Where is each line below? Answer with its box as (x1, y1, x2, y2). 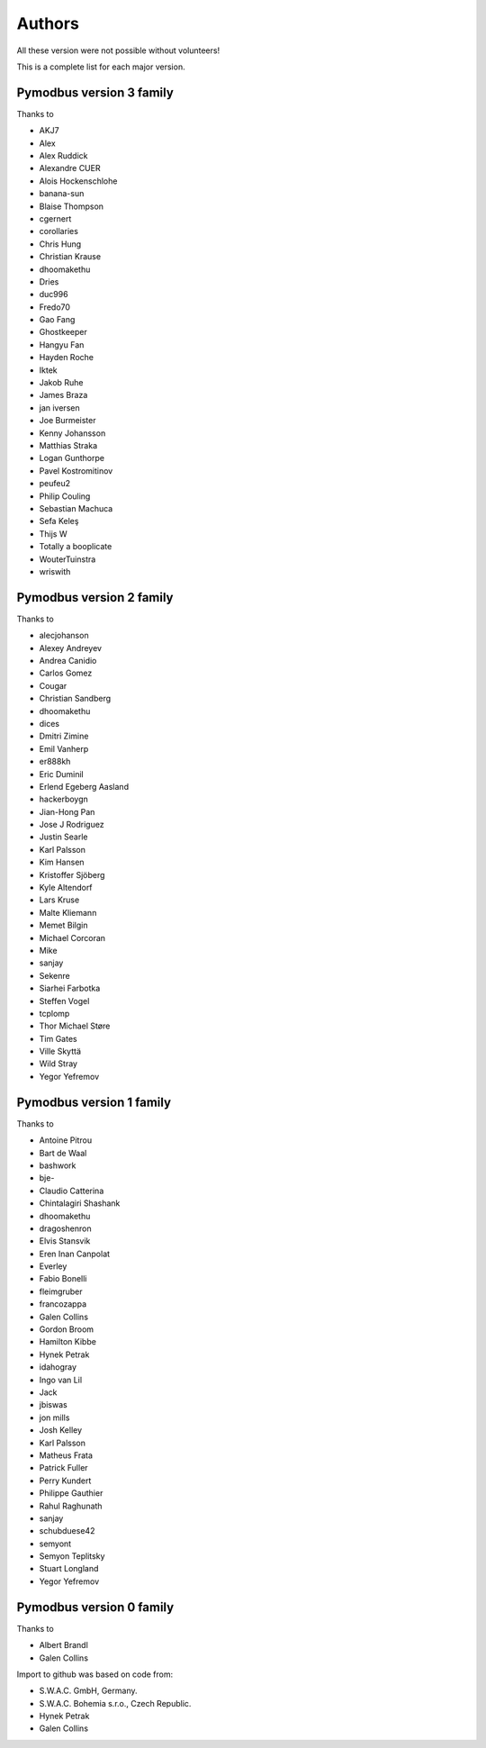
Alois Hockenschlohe (39, 176, 118, 186)
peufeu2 (39, 478, 71, 489)
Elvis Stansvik (39, 1236, 91, 1246)
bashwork (39, 1160, 76, 1171)
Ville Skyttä (39, 1046, 81, 1057)
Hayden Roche (39, 352, 94, 363)
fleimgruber (39, 1286, 83, 1297)
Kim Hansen (39, 856, 85, 868)
